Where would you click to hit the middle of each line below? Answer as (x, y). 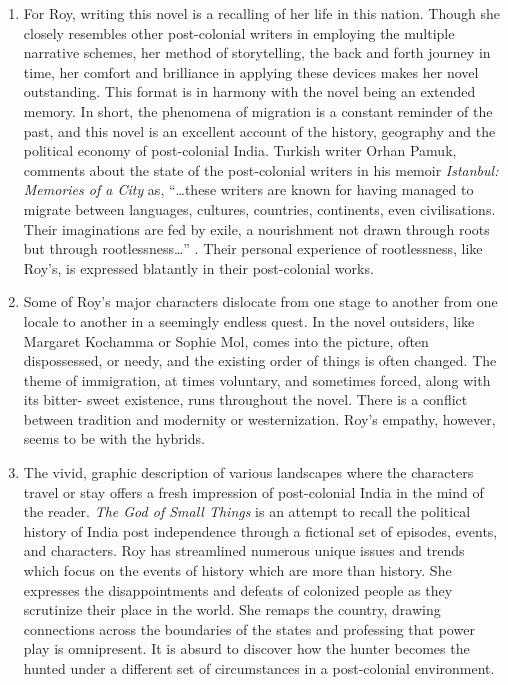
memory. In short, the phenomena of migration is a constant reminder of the (258, 110)
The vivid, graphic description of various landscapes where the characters (248, 472)
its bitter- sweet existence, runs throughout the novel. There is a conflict (245, 399)
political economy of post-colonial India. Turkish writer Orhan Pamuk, (240, 150)
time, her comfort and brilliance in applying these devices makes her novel (251, 71)
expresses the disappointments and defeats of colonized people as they (238, 589)
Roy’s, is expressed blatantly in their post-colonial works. (198, 267)
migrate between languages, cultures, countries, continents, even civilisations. (259, 208)
